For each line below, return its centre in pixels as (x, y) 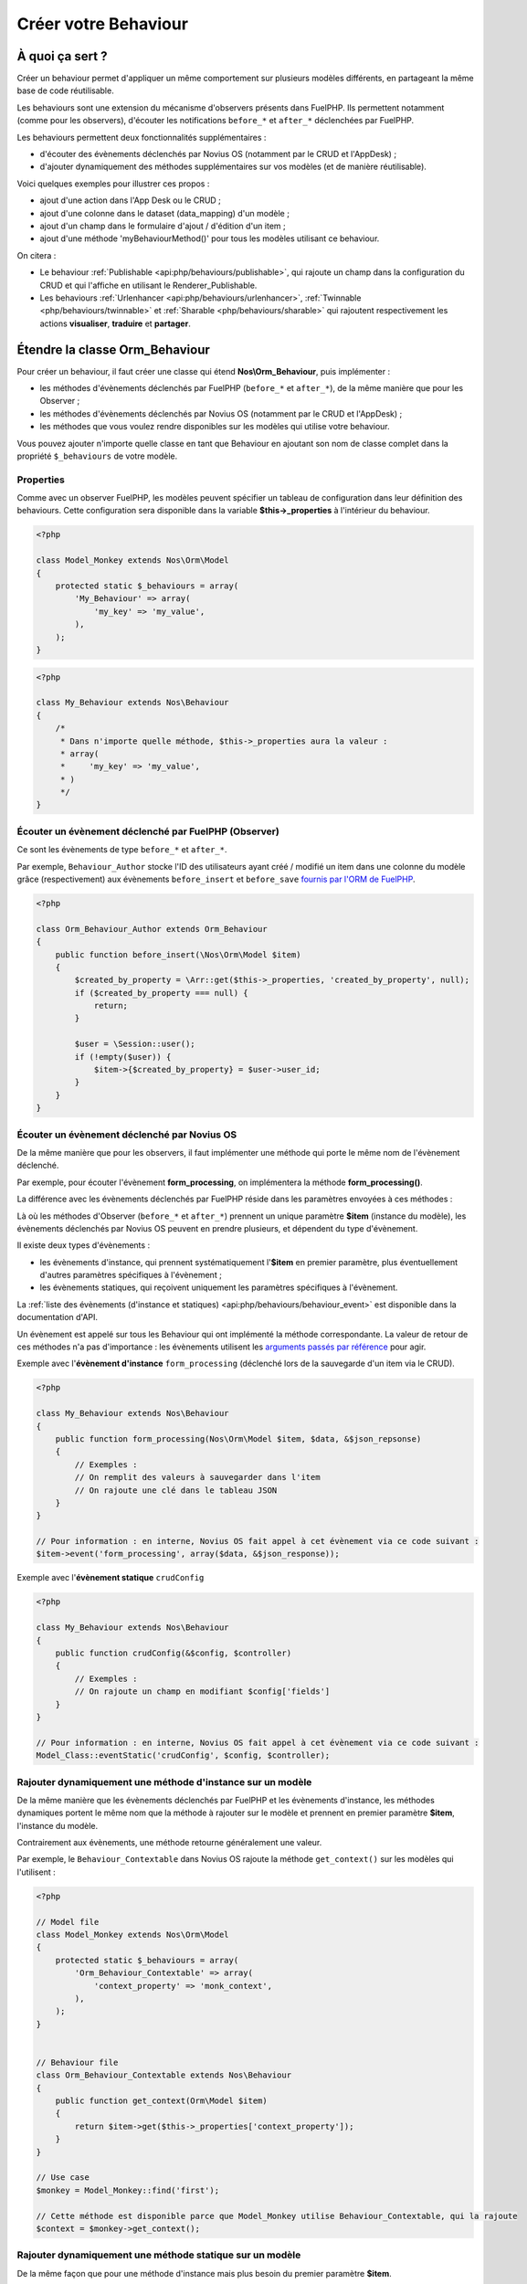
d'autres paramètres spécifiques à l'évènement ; (131, 1275)
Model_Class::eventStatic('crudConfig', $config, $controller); (183, 1755)
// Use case (63, 2178)
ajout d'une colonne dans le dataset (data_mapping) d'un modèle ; (164, 213)
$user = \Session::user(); (135, 1044)
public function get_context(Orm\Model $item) (162, 2101)
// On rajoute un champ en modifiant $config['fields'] (202, 1692)
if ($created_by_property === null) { (161, 993)
